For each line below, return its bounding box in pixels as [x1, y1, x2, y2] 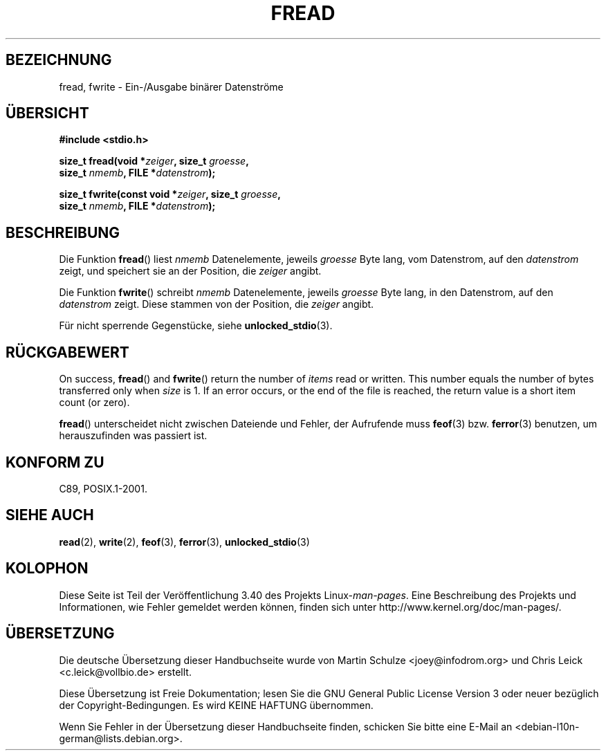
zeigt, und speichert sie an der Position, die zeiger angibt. [59, 265, 322, 277]
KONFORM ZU [6, 453, 104, 471]
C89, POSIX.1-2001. [59, 482, 147, 495]
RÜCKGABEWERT [6, 343, 129, 361]
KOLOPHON [6, 560, 89, 578]
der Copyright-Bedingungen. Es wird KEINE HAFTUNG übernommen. [59, 699, 374, 711]
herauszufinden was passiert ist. [59, 430, 208, 442]
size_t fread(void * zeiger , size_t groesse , [59, 155, 249, 167]
